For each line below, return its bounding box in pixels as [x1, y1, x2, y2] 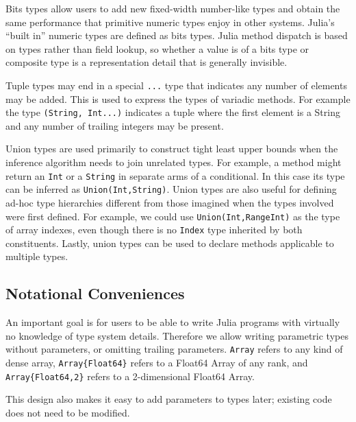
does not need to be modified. [5, 406, 130, 420]
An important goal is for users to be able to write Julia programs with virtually [5, 315, 340, 329]
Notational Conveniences [5, 283, 185, 304]
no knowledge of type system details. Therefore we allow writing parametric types [5, 328, 348, 342]
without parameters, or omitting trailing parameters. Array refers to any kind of [5, 342, 343, 356]
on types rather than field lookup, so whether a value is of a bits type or [5, 41, 309, 56]
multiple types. [5, 249, 68, 263]
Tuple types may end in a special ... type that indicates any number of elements [5, 78, 347, 92]
